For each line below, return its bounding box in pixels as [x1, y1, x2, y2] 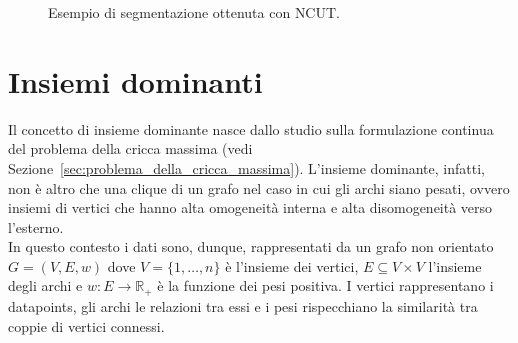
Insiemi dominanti [8, 60, 263, 101]
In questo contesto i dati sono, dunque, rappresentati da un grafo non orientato [8, 236, 494, 257]
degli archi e [8, 275, 83, 296]
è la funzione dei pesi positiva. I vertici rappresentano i [157, 275, 494, 296]
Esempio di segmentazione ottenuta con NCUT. [48, 2, 340, 22]
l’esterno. [8, 216, 64, 237]
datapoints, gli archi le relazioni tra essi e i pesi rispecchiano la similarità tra [8, 295, 478, 316]
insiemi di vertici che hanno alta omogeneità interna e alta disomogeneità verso [8, 197, 493, 218]
